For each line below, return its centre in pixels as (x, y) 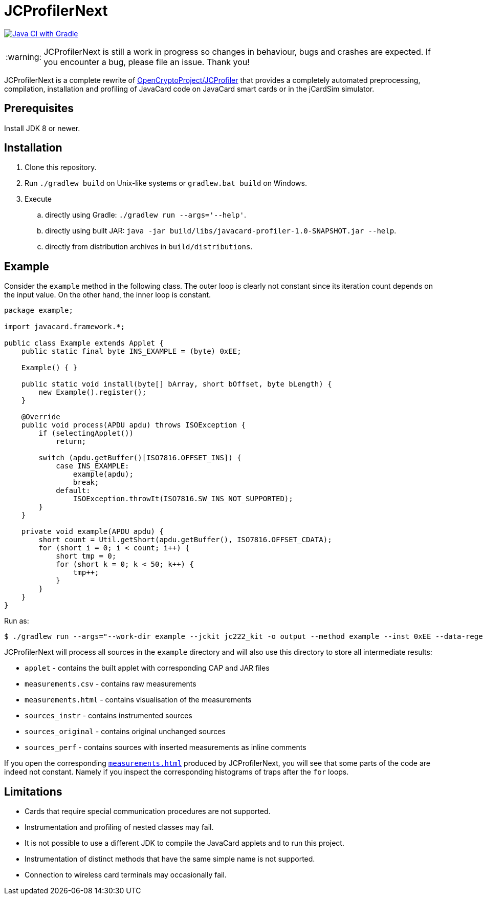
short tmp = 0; (86, 556)
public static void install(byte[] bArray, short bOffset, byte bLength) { (177, 384)
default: (73, 491)
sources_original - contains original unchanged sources (125, 732)
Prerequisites (39, 109)
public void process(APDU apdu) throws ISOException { (134, 425)
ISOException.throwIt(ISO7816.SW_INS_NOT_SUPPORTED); (183, 499)
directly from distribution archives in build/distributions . (149, 247)
